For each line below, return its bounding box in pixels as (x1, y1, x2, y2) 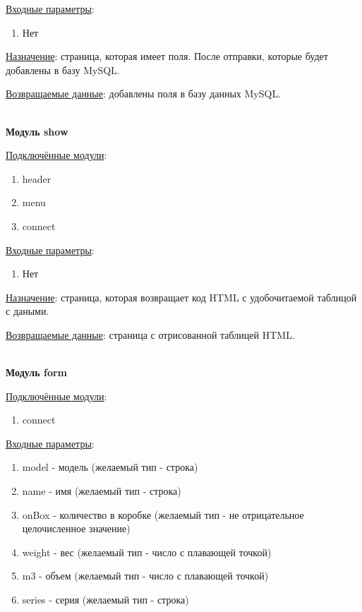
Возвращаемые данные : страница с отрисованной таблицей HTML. (6, 327, 295, 342)
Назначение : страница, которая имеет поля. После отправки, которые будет (6, 49, 328, 64)
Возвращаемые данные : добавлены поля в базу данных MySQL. (6, 86, 282, 101)
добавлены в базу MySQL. (6, 62, 120, 77)
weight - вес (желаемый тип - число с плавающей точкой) (22, 544, 272, 559)
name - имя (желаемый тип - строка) (22, 484, 181, 498)
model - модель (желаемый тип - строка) (22, 460, 198, 474)
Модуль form (6, 365, 67, 380)
